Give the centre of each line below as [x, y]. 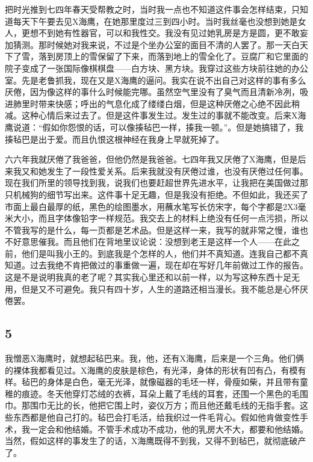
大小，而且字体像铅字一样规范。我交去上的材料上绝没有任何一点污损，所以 [160, 218]
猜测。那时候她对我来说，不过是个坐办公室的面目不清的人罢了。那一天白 [156, 44]
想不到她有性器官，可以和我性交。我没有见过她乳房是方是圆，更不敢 [165, 33]
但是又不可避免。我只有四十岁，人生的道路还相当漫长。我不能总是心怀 [160, 288]
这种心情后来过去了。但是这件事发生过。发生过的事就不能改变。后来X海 [164, 115]
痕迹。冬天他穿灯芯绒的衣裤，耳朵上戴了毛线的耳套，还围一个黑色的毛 [160, 393]
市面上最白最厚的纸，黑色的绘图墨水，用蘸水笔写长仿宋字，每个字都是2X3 [151, 206]
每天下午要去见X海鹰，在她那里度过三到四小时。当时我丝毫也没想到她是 [155, 21]
